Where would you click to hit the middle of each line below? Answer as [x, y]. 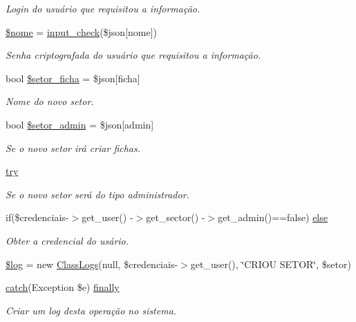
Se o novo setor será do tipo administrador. [97, 194]
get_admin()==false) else [273, 217]
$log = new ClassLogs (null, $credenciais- [92, 264]
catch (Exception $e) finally [63, 287]
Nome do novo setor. [50, 101]
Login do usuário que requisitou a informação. [103, 8]
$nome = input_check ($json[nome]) [82, 31]
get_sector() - [176, 217]
